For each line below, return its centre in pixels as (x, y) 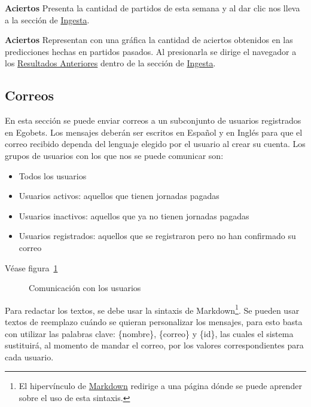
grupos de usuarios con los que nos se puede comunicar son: (114, 155)
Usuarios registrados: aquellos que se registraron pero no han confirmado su (157, 236)
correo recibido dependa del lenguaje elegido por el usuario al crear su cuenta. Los (155, 144)
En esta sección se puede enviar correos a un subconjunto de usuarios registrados (153, 120)
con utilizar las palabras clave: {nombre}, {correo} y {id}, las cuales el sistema (149, 333)
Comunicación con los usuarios (85, 288)
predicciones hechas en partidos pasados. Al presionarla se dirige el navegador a (151, 51)
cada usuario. (29, 356)
